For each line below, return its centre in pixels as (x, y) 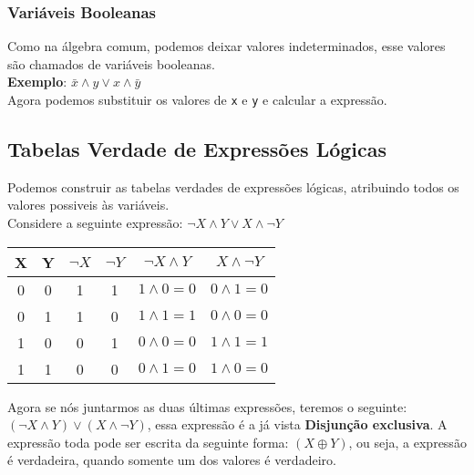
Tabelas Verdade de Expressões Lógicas (197, 149)
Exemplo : (37, 82)
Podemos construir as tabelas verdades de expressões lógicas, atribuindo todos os (233, 186)
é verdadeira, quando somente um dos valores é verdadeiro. (172, 460)
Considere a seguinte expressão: (95, 223)
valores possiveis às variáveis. (88, 205)
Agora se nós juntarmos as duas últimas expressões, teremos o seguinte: (207, 406)
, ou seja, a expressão (407, 442)
